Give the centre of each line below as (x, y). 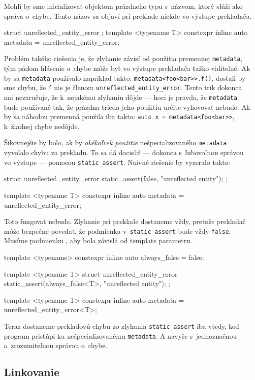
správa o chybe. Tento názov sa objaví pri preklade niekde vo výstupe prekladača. (128, 16)
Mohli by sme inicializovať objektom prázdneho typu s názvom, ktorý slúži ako (123, 6)
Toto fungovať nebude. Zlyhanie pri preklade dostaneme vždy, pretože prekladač (125, 221)
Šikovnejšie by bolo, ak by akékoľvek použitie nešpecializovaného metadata (115, 142)
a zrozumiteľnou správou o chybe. (56, 345)
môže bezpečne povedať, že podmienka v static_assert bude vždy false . (117, 231)
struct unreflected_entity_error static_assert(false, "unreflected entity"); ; (116, 178)
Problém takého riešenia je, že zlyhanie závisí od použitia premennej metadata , (123, 58)
